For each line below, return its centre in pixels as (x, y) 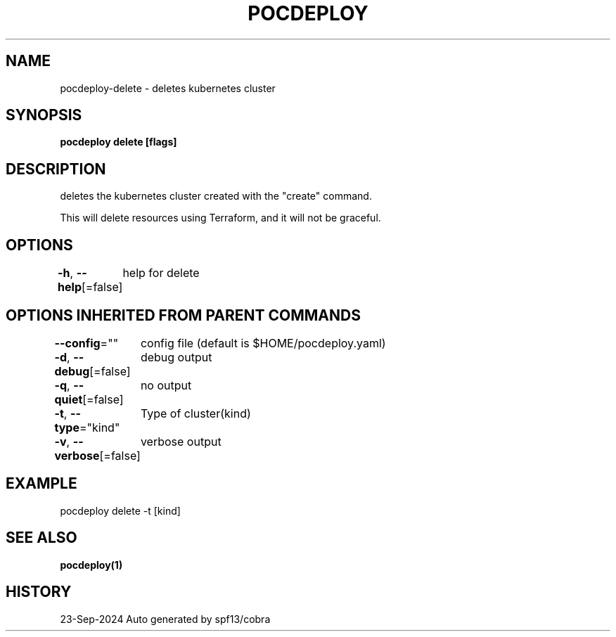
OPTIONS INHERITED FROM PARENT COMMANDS (183, 315)
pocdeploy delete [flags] (118, 142)
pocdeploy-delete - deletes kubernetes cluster (168, 88)
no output (166, 385)
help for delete (161, 273)
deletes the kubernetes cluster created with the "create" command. (216, 196)
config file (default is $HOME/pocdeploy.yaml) (263, 343)
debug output (176, 357)
